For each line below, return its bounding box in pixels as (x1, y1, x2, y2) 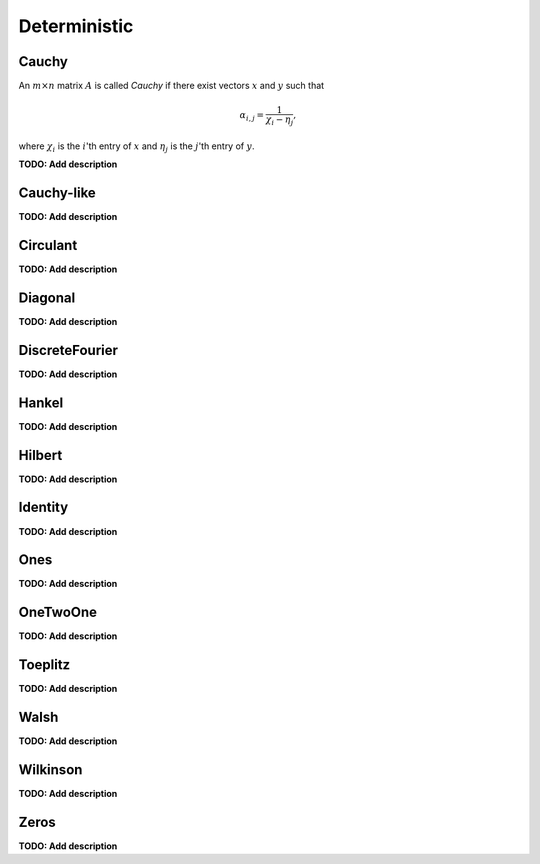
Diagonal (18, 289, 76, 306)
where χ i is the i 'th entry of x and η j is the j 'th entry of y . (18, 140, 255, 154)
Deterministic (18, 15, 134, 37)
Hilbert (18, 446, 63, 464)
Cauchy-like (18, 185, 97, 201)
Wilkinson (18, 761, 83, 778)
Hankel (18, 394, 64, 411)
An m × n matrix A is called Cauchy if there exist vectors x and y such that (18, 80, 325, 92)
